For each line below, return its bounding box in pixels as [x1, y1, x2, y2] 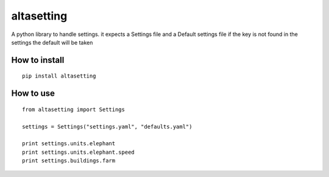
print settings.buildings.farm [22, 157, 116, 164]
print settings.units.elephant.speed [22, 148, 135, 156]
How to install [11, 55, 65, 65]
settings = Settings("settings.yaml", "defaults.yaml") [22, 123, 193, 130]
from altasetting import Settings [22, 106, 125, 113]
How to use [11, 88, 55, 99]
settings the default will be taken [11, 38, 93, 46]
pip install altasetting [22, 73, 96, 79]
